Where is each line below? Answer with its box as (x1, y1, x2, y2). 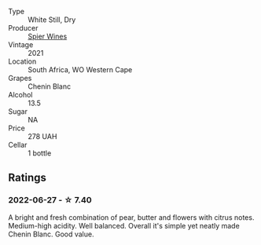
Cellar (8, 141, 28, 149)
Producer (8, 24, 39, 32)
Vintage (8, 40, 34, 49)
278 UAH (28, 132, 57, 141)
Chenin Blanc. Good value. (8, 229, 94, 239)
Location (8, 57, 37, 66)
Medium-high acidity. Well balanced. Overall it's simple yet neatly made (8, 221, 240, 230)
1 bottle (28, 148, 52, 158)
